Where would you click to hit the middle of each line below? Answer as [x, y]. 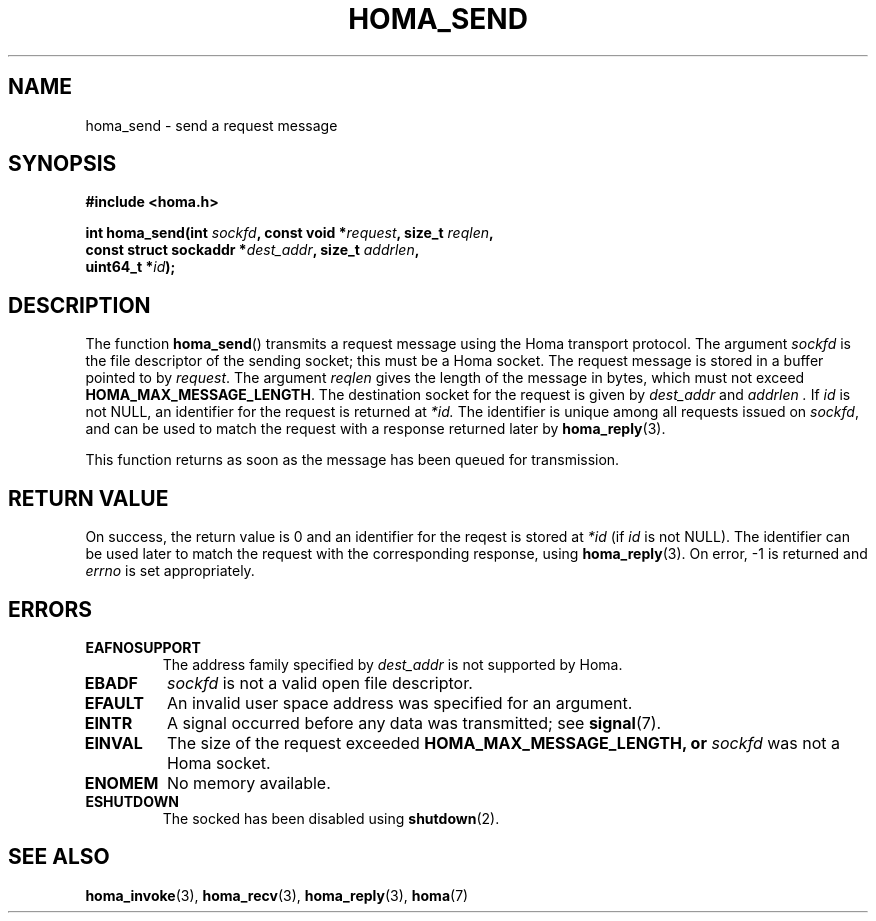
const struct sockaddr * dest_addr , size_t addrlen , [252, 250]
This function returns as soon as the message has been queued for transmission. [352, 460]
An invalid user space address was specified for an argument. [399, 702]
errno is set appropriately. [170, 571]
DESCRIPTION [79, 305]
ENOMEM [121, 782]
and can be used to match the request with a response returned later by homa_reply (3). [375, 429]
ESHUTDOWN [132, 801]
